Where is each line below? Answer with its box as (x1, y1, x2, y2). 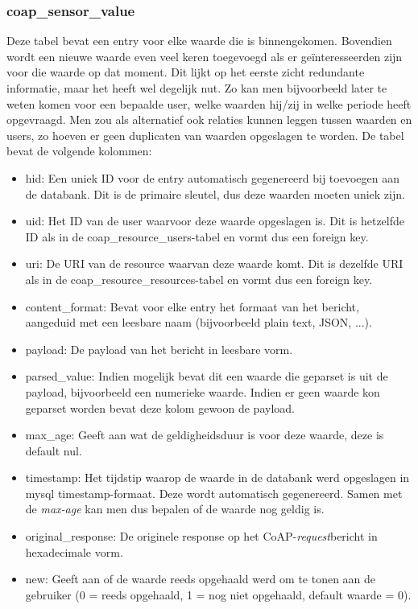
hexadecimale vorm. (25, 543, 123, 560)
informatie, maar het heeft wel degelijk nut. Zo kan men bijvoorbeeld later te (6, 80, 387, 96)
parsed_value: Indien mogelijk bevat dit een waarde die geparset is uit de (25, 368, 388, 385)
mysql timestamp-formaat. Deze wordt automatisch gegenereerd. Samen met (25, 484, 403, 501)
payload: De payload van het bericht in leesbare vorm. (25, 340, 293, 357)
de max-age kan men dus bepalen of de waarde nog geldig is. (25, 500, 325, 517)
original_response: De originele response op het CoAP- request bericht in (25, 528, 378, 545)
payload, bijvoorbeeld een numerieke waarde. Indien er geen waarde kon (25, 383, 380, 400)
